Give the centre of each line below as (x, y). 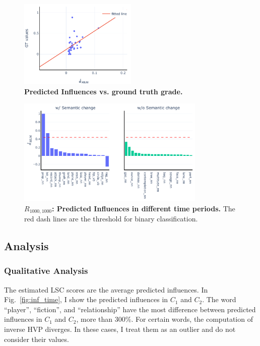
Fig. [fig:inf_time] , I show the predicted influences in (86, 299)
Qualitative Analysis (46, 271)
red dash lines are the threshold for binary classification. (111, 219)
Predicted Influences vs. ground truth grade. (104, 91)
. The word (219, 299)
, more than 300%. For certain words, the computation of (165, 319)
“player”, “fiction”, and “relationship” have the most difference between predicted (130, 309)
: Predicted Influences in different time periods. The (144, 208)
